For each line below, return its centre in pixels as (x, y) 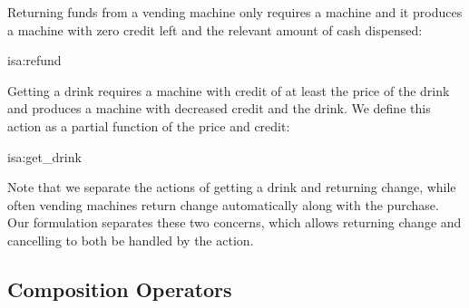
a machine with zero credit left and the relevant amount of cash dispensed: (215, 29)
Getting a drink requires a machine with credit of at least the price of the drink (229, 90)
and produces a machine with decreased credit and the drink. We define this (219, 108)
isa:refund (34, 60)
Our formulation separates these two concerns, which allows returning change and (234, 222)
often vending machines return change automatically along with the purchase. (223, 204)
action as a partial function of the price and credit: (149, 125)
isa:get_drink (44, 156)
